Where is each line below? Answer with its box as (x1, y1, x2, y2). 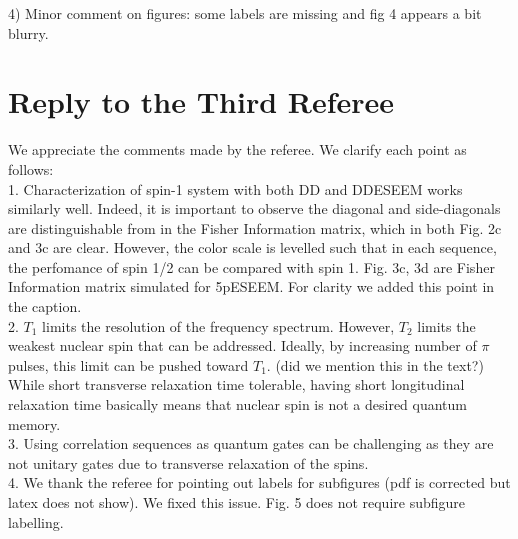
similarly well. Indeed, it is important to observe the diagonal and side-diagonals (8, 198, 501, 219)
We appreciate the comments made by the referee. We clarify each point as (8, 139, 467, 160)
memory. (8, 413, 61, 434)
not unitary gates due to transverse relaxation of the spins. (8, 452, 369, 473)
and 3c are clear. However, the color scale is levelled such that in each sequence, (8, 237, 497, 258)
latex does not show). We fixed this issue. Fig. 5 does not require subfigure (8, 492, 466, 512)
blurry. (8, 22, 49, 43)
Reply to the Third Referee (8, 81, 395, 122)
